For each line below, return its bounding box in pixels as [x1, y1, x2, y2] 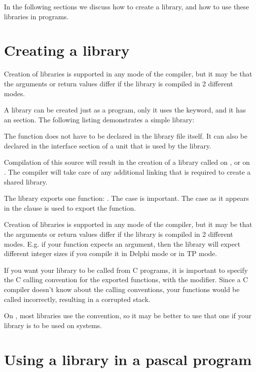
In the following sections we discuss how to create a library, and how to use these [4, 1, 249, 11]
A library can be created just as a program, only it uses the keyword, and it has [4, 105, 246, 115]
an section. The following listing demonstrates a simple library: [4, 114, 194, 124]
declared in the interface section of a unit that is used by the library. [4, 140, 212, 150]
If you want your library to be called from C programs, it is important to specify [4, 264, 248, 275]
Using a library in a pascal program [4, 349, 252, 369]
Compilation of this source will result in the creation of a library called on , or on [4, 157, 250, 167]
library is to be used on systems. [4, 320, 102, 330]
